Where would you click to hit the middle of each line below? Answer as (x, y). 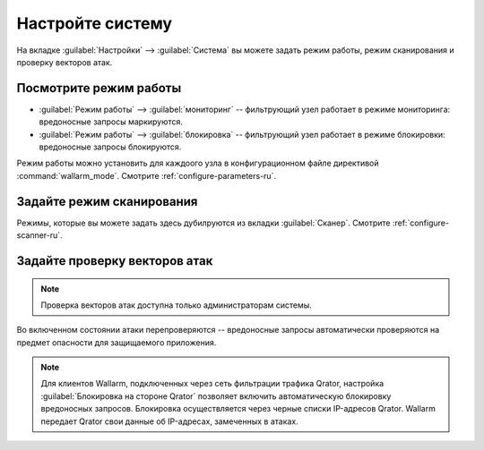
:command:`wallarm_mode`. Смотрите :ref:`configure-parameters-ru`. (147, 175)
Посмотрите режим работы (99, 88)
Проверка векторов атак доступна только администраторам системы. (177, 305)
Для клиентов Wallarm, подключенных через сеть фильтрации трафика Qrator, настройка (212, 384)
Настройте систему (95, 23)
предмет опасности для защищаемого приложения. (117, 342)
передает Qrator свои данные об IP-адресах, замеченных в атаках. (170, 421)
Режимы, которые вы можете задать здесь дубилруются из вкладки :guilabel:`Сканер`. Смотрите (203, 223)
